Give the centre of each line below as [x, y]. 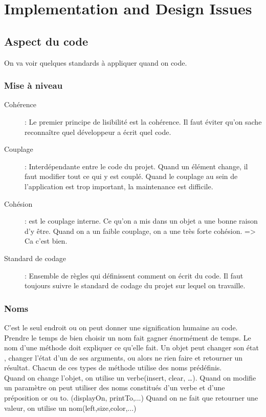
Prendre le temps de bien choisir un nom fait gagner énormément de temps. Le [128, 337]
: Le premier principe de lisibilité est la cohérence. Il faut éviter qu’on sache [143, 121]
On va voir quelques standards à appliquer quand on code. [96, 62]
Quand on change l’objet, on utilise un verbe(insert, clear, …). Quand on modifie [130, 377]
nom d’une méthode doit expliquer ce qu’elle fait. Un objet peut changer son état [131, 348]
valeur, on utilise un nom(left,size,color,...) [70, 408]
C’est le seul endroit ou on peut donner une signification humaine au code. [121, 327]
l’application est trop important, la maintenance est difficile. [119, 186]
